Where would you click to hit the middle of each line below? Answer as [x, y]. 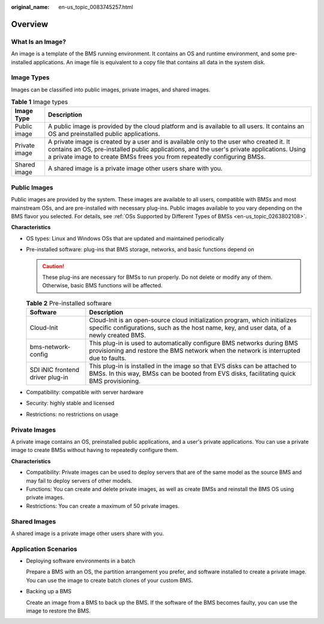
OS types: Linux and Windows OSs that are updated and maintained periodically [125, 238]
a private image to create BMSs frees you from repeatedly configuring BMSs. [157, 157]
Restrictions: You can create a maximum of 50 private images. [103, 506]
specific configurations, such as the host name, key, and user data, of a [190, 328]
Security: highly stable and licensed [70, 403]
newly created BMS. [118, 335]
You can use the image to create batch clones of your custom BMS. [109, 580]
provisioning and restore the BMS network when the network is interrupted [195, 350]
